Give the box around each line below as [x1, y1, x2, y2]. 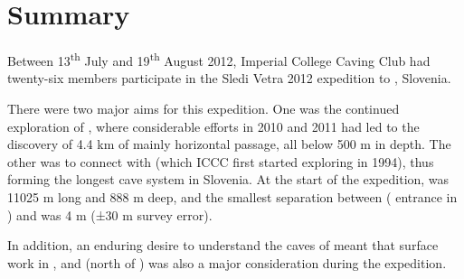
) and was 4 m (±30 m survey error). [7, 205, 213, 224]
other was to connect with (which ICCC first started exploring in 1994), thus [7, 152, 434, 171]
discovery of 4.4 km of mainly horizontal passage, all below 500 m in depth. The [7, 135, 451, 153]
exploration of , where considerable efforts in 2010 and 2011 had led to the [7, 116, 420, 135]
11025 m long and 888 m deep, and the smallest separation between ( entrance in [7, 187, 458, 206]
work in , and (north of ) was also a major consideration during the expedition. [7, 253, 447, 272]
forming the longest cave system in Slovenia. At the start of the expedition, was [7, 170, 450, 189]
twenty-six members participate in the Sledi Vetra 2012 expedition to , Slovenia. [7, 69, 451, 88]
